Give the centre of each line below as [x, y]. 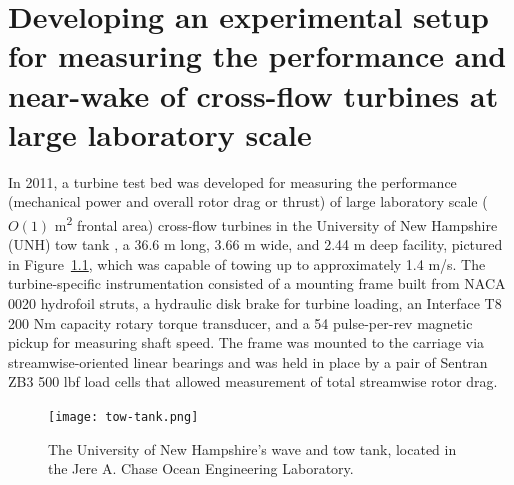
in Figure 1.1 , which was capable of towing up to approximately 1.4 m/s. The [247, 263]
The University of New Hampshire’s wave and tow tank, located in [252, 448]
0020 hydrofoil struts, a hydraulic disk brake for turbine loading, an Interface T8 [255, 302]
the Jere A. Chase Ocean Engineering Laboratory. [201, 468]
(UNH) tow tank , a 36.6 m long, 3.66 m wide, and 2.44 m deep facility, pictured [255, 244]
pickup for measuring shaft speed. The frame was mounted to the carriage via [246, 342]
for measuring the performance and [257, 55]
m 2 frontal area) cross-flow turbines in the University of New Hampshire [276, 223]
